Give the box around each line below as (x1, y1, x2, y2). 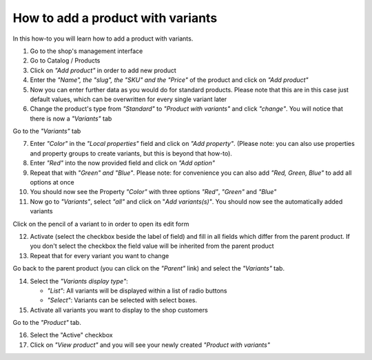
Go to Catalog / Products (30, 56, 101, 65)
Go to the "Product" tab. (12, 319, 82, 327)
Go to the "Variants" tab (12, 127, 81, 136)
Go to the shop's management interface (30, 47, 143, 55)
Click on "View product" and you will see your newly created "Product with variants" (30, 341, 270, 349)
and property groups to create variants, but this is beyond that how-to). (30, 149, 232, 158)
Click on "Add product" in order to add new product (30, 66, 177, 74)
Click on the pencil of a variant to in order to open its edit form (12, 220, 189, 228)
